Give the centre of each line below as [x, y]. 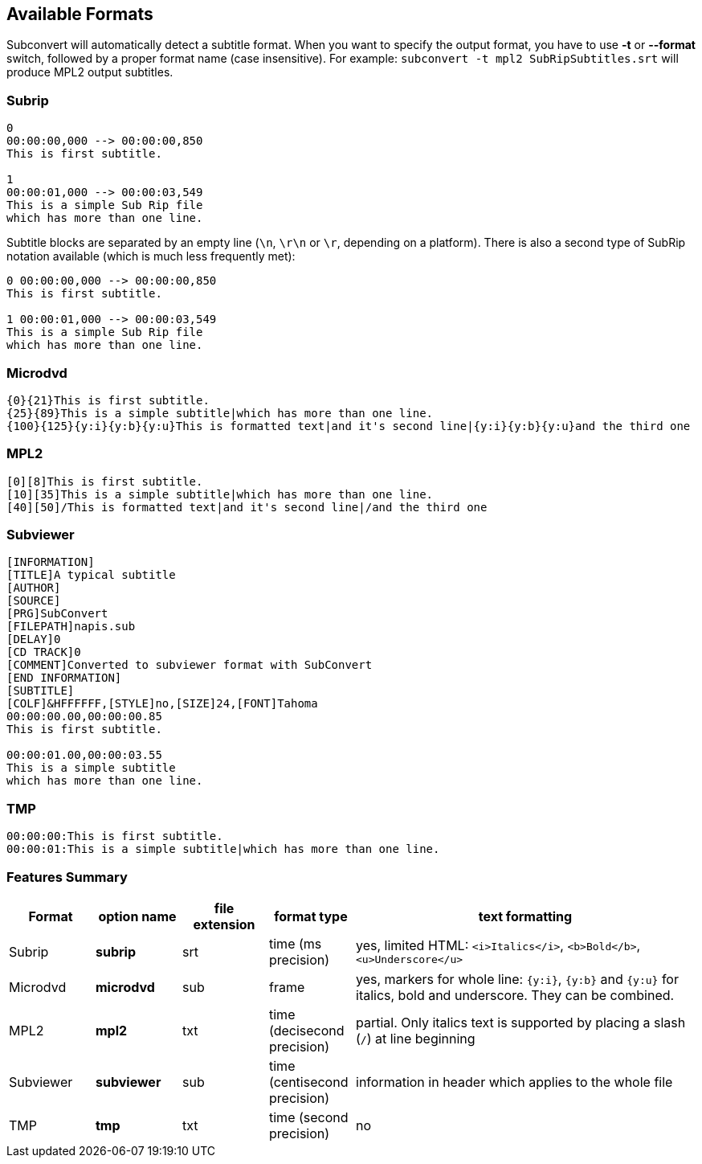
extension [224, 924]
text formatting [525, 916]
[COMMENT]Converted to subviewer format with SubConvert [190, 665]
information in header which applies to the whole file [514, 1082]
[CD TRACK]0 [44, 652]
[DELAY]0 [34, 639]
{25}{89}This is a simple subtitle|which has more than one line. [220, 413]
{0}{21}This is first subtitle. [108, 400]
